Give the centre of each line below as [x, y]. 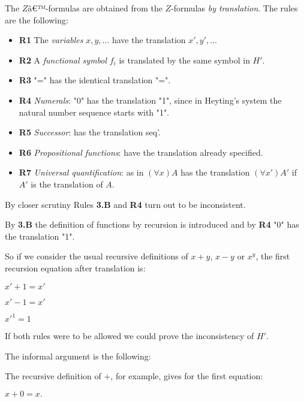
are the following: [37, 19]
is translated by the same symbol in [184, 60]
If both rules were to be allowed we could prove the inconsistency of [130, 335]
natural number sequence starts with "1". [94, 112]
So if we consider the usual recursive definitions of [97, 256]
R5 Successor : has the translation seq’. [90, 132]
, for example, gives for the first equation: [187, 376]
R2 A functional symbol [63, 60]
